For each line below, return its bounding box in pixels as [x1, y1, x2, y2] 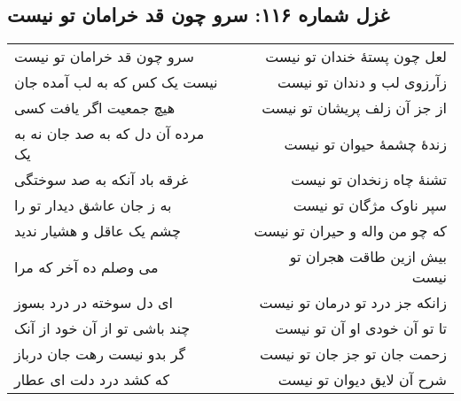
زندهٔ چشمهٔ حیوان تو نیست [284, 133, 447, 154]
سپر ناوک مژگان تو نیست [293, 195, 447, 216]
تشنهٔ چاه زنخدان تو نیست [291, 169, 447, 190]
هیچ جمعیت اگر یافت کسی [14, 97, 176, 119]
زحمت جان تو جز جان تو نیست [260, 343, 447, 365]
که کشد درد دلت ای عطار [14, 369, 170, 390]
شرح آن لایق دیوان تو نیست [277, 369, 447, 390]
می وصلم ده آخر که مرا [14, 256, 159, 277]
